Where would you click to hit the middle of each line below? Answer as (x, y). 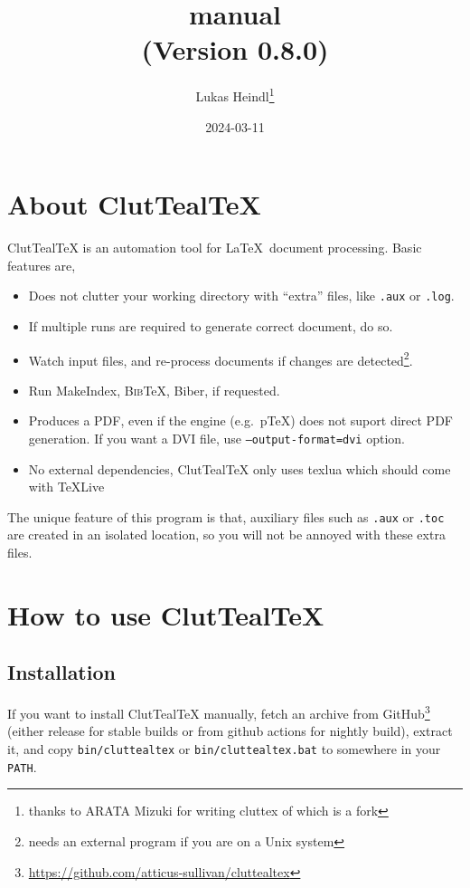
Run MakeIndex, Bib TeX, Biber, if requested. (154, 390)
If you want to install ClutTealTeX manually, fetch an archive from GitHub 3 (219, 712)
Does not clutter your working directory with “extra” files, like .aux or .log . (241, 296)
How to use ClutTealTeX (166, 614)
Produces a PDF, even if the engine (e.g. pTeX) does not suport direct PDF (240, 420)
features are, (42, 265)
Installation (61, 672)
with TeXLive (66, 487)
